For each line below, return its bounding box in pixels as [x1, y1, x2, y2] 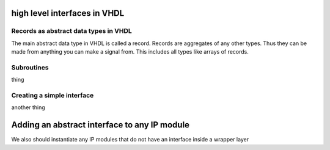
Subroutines [11, 63, 49, 71]
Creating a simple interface [11, 91, 94, 100]
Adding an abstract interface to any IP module [11, 120, 189, 130]
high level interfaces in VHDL [11, 8, 125, 18]
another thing [11, 104, 45, 111]
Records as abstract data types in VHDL [11, 27, 133, 35]
